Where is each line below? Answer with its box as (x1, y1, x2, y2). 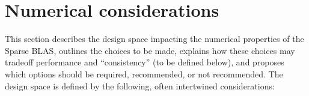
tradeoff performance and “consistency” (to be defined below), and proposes (5, 56, 284, 68)
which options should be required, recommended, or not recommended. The (5, 67, 283, 80)
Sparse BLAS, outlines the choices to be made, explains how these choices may (5, 44, 295, 56)
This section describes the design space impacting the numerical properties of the (5, 32, 304, 45)
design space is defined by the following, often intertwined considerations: (5, 79, 275, 92)
